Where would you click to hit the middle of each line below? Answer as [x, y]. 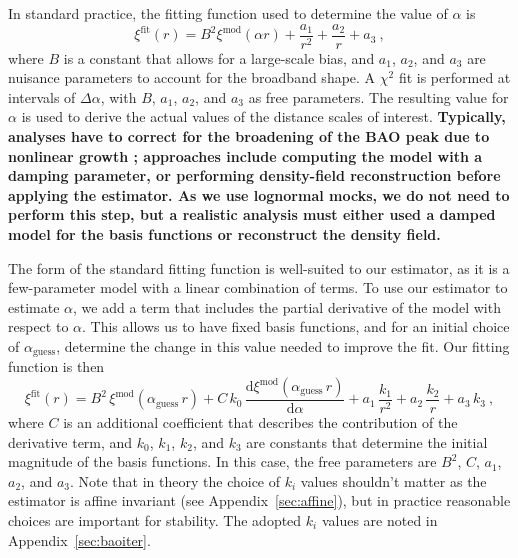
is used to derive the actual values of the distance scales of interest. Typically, [263, 116]
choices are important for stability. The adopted [155, 520]
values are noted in [379, 520]
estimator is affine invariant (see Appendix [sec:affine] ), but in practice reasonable [259, 500]
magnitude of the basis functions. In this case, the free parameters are [222, 461]
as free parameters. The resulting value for [378, 96]
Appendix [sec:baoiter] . [79, 539]
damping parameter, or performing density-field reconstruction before [254, 175]
